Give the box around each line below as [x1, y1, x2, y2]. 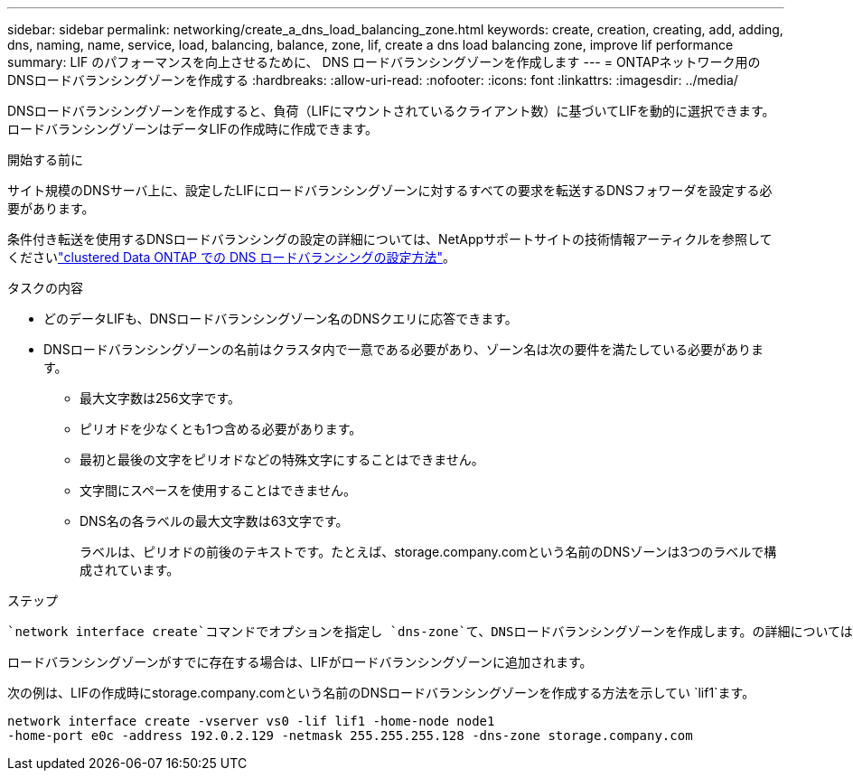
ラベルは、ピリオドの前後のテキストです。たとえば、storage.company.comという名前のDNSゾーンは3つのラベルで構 [80, 544, 777, 559]
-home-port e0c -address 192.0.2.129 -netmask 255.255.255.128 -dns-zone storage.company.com [7, 728, 693, 743]
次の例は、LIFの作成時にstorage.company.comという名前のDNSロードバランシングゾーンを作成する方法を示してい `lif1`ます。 [7, 685, 755, 700]
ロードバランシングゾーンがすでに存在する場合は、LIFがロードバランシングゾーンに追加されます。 [7, 654, 593, 670]
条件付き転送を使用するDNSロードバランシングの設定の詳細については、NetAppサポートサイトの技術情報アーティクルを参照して [7, 231, 773, 247]
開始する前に [7, 152, 83, 167]
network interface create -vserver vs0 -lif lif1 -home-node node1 [7, 714, 495, 728]
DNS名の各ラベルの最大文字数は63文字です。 [80, 513, 349, 529]
